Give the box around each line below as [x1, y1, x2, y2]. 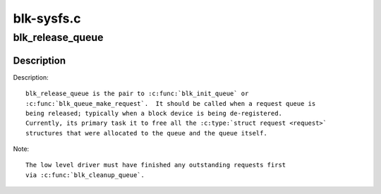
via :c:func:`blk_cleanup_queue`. [25, 171, 145, 179]
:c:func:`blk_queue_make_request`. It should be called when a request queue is [25, 99, 316, 107]
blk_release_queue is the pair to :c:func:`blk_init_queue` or [25, 90, 249, 98]
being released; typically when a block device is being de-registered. [25, 109, 282, 117]
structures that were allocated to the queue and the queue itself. [25, 129, 267, 137]
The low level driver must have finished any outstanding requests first [25, 161, 286, 169]
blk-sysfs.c [13, 11, 81, 26]
